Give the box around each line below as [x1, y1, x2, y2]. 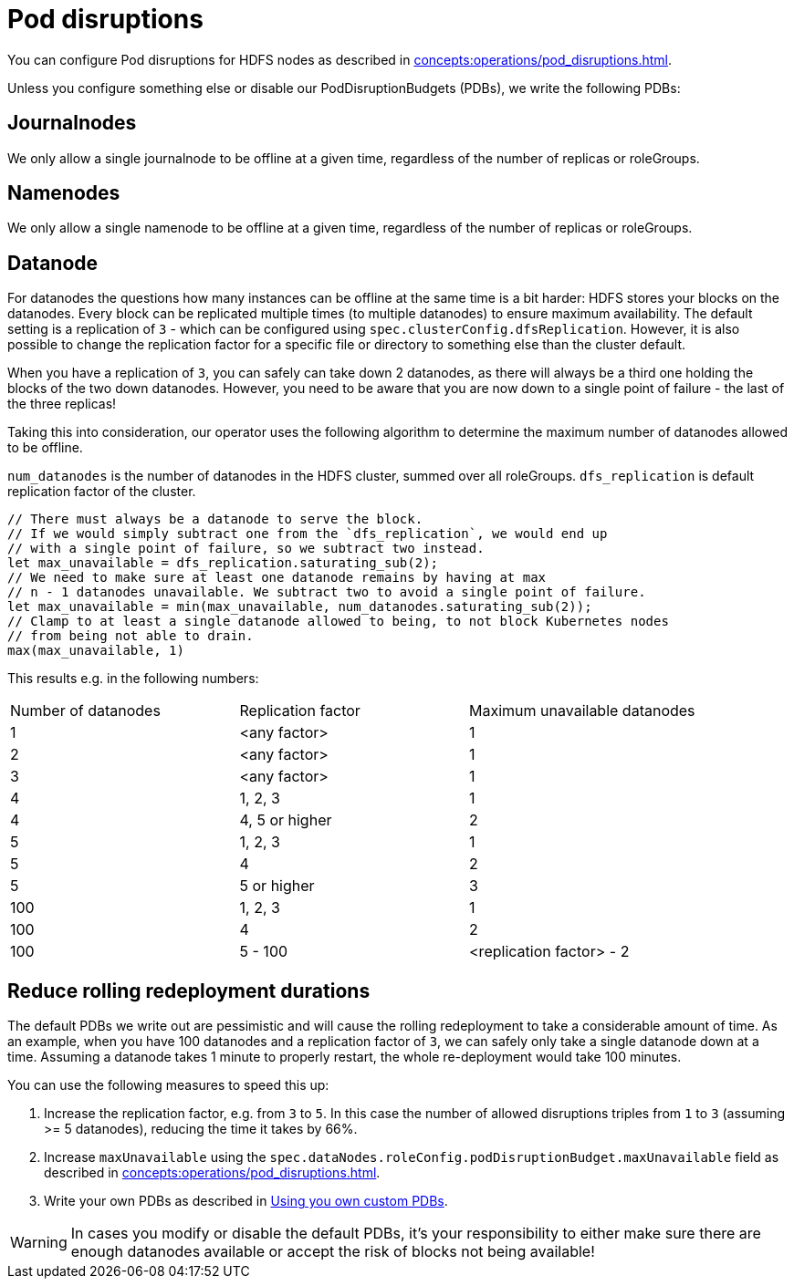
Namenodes [7, 181, 120, 205]
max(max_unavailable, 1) [7, 643, 184, 659]
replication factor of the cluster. [7, 483, 196, 500]
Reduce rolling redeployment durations [7, 979, 371, 1002]
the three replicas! [7, 396, 117, 412]
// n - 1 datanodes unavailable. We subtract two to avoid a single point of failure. [7, 585, 646, 600]
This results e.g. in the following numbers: [7, 670, 259, 687]
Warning [10, 1233, 68, 1252]
